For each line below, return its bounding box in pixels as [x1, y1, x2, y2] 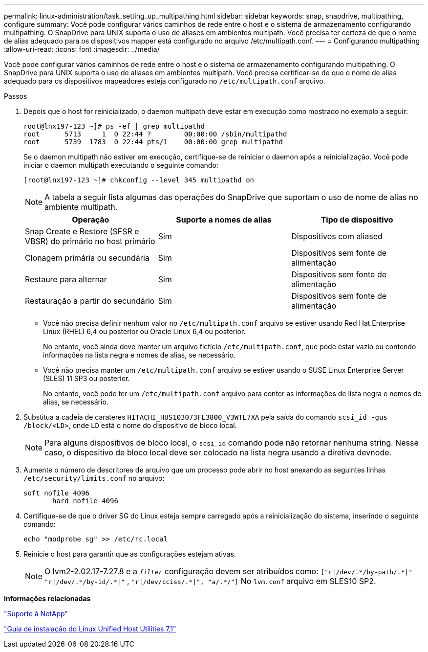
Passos [4, 92, 27, 100]
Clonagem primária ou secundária [25, 253, 150, 263]
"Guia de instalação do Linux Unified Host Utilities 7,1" [4, 625, 176, 633]
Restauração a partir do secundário [25, 296, 155, 306]
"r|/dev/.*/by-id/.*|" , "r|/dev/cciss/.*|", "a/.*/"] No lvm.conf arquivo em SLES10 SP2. [44, 576, 376, 586]
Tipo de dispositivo [321, 215, 393, 225]
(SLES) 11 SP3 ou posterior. [43, 374, 130, 382]
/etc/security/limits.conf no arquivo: [23, 474, 165, 482]
